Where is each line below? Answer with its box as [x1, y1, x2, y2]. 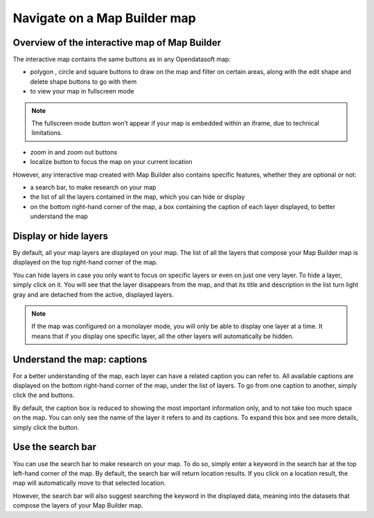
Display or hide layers [12, 230, 109, 242]
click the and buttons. [12, 391, 75, 400]
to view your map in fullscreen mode [30, 87, 134, 96]
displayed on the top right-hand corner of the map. [12, 258, 159, 267]
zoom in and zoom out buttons [30, 148, 118, 156]
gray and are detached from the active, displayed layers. [12, 290, 175, 298]
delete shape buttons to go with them [30, 77, 137, 86]
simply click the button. [12, 423, 80, 431]
